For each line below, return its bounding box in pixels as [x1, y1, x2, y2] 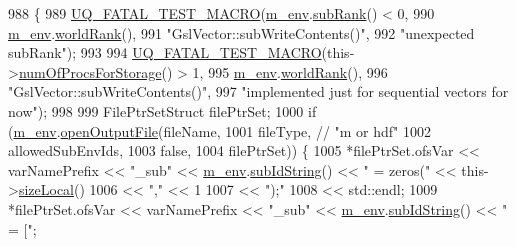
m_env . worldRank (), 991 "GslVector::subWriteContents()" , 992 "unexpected [8, 22, 475, 43]
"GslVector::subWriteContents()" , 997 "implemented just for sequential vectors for [8, 81, 509, 102]
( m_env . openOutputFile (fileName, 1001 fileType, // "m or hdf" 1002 [8, 120, 432, 141]
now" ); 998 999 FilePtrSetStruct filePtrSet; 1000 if [8, 100, 317, 121]
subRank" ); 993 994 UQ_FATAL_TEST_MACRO [8, 42, 322, 63]
